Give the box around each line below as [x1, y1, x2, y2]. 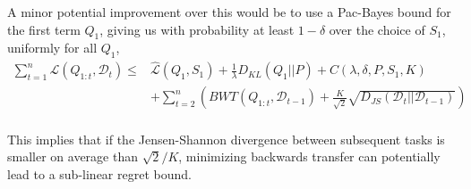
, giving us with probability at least [99, 20, 295, 38]
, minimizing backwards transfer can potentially [178, 147, 441, 166]
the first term [7, 20, 81, 38]
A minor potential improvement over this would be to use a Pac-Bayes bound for [7, 3, 451, 21]
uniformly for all [7, 38, 98, 57]
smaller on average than [7, 147, 138, 166]
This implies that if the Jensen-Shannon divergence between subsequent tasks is [7, 129, 445, 148]
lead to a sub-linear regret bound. [7, 164, 192, 183]
